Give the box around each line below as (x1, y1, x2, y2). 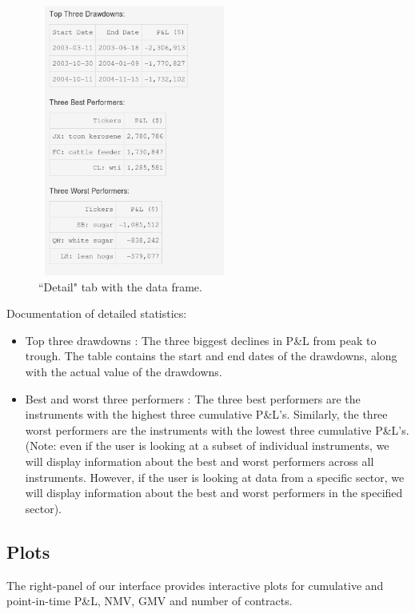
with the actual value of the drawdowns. (25, 363, 222, 379)
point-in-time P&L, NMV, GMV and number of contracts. (6, 592, 293, 609)
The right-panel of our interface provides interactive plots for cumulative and (6, 576, 384, 593)
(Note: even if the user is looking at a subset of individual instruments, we (25, 437, 389, 454)
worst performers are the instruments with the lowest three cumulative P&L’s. (25, 421, 409, 438)
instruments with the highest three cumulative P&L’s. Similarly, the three (25, 406, 388, 423)
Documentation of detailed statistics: (6, 305, 187, 322)
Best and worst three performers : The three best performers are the (25, 390, 361, 407)
